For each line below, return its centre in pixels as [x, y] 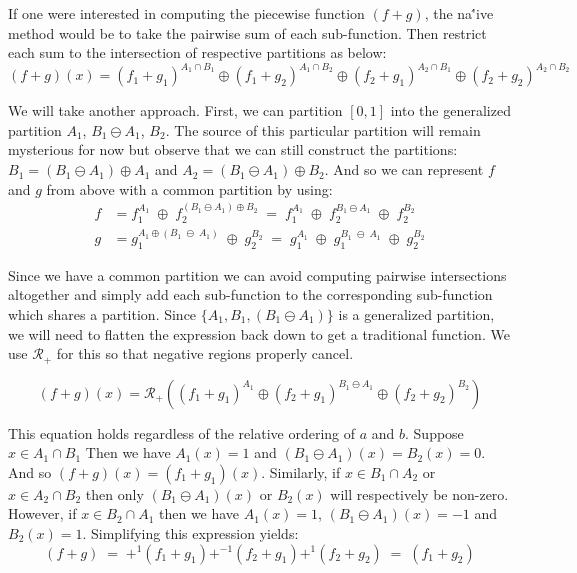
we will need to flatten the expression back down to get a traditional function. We [259, 333]
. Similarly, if [301, 471]
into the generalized [450, 110]
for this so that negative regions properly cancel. [205, 353]
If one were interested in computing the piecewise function [186, 13]
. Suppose [434, 432]
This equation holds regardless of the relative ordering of [182, 432]
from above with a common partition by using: [189, 188]
